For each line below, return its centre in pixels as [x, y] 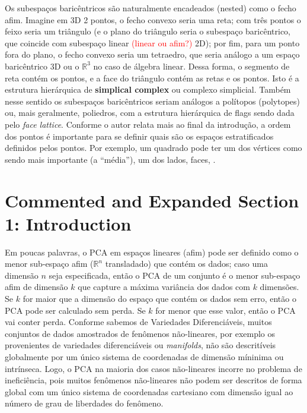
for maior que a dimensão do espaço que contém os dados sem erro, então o [159, 298]
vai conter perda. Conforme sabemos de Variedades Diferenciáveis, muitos [138, 322]
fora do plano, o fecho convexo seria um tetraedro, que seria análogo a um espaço [152, 54]
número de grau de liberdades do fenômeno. [84, 403]
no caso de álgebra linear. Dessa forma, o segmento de [191, 66]
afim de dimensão [36, 287]
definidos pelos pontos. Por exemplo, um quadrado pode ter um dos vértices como [153, 148]
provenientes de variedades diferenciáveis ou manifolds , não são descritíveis [140, 345]
